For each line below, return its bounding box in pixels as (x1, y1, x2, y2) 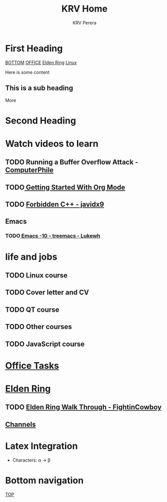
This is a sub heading (5, 84, 73, 92)
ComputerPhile (5, 166, 54, 175)
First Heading (5, 42, 63, 54)
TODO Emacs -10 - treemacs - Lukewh (5, 233, 101, 240)
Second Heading (5, 115, 76, 126)
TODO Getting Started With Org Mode (5, 183, 126, 192)
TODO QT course (5, 305, 59, 314)
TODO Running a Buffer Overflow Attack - (5, 158, 138, 166)
